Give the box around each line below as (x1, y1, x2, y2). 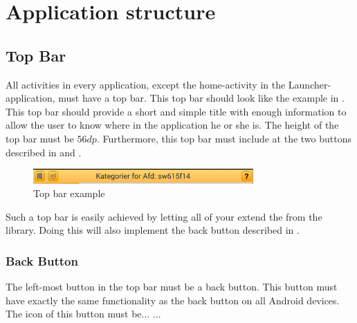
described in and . (6, 145, 82, 159)
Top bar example (33, 186, 105, 201)
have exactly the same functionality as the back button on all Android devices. (6, 293, 340, 307)
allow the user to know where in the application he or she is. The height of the (6, 118, 339, 132)
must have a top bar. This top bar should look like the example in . (58, 91, 345, 105)
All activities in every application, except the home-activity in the (6, 77, 286, 91)
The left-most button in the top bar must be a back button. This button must (6, 279, 338, 294)
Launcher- (288, 77, 331, 91)
